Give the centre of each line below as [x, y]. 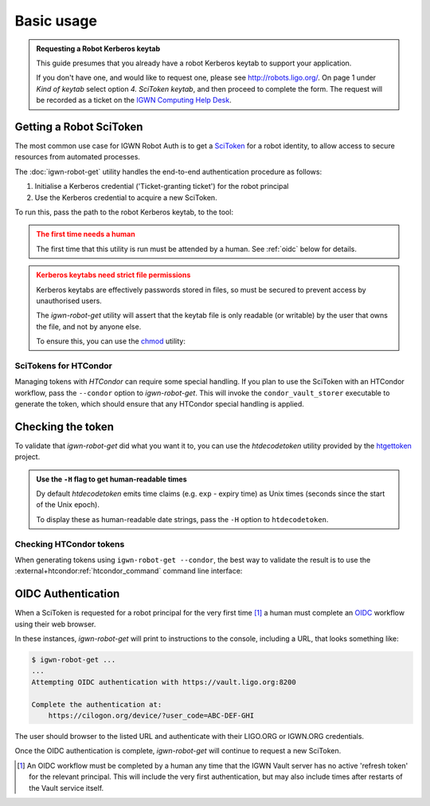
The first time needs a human [86, 234]
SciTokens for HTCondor [64, 365]
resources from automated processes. [78, 157]
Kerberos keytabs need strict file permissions [113, 275]
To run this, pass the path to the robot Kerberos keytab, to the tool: [124, 212]
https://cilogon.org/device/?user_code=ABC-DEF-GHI [151, 716]
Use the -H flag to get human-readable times [111, 479]
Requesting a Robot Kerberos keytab [98, 49]
